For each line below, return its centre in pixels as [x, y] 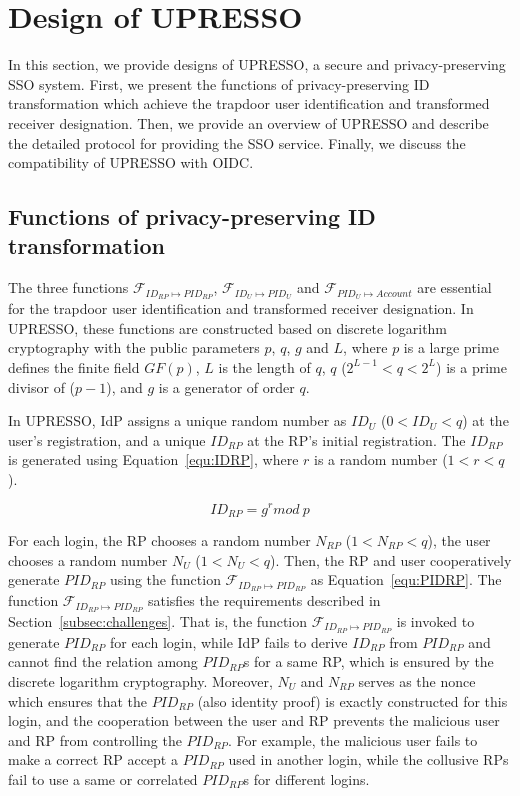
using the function [165, 579]
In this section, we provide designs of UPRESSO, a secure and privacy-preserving [257, 64]
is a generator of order [226, 386]
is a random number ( [381, 459]
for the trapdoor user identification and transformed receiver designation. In [241, 308]
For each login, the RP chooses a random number [159, 540]
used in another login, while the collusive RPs [368, 759]
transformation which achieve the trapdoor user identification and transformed [249, 103]
